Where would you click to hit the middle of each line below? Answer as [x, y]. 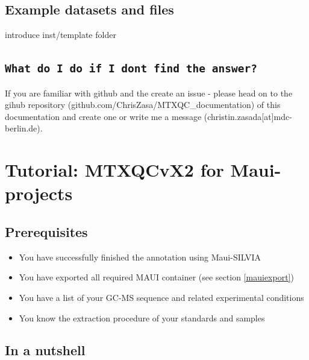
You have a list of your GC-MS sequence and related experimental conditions [161, 297]
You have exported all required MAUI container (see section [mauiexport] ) [156, 277]
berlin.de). [24, 128]
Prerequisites [46, 231]
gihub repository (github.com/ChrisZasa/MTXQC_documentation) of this [143, 105]
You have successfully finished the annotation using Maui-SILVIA [140, 257]
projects [39, 193]
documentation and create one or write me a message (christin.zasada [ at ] [139, 116]
